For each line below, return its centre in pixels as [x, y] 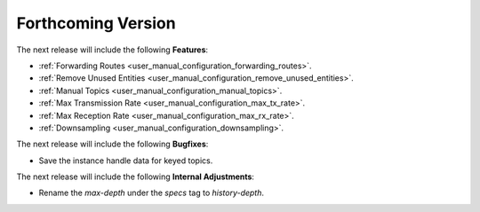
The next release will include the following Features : [112, 50]
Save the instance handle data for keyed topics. [126, 161]
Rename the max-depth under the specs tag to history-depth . [152, 193]
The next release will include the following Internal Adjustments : [136, 177]
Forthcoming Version [96, 23]
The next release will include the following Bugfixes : [112, 144]
